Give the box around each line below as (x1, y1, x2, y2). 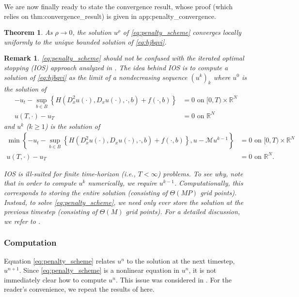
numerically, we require (88, 178, 157, 188)
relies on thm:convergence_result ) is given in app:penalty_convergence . (4, 11, 216, 21)
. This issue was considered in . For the (115, 274, 232, 284)
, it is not (189, 265, 217, 275)
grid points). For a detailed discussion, (126, 206, 240, 217)
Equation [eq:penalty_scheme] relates (4, 255, 115, 266)
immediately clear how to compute (4, 274, 107, 284)
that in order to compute (4, 178, 77, 188)
